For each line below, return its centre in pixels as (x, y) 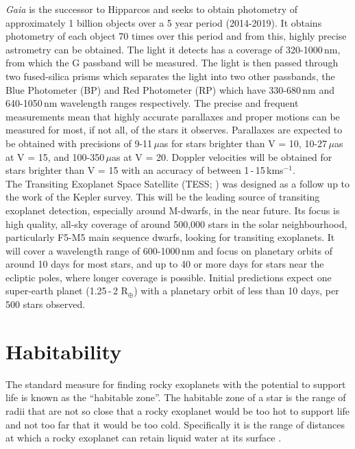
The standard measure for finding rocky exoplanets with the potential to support (176, 384)
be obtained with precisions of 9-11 (79, 143)
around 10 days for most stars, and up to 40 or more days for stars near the (165, 264)
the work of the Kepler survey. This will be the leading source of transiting (163, 197)
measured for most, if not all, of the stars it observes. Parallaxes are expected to (174, 130)
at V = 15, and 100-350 (55, 156)
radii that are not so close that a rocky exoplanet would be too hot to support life (178, 410)
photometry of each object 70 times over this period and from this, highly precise (176, 36)
